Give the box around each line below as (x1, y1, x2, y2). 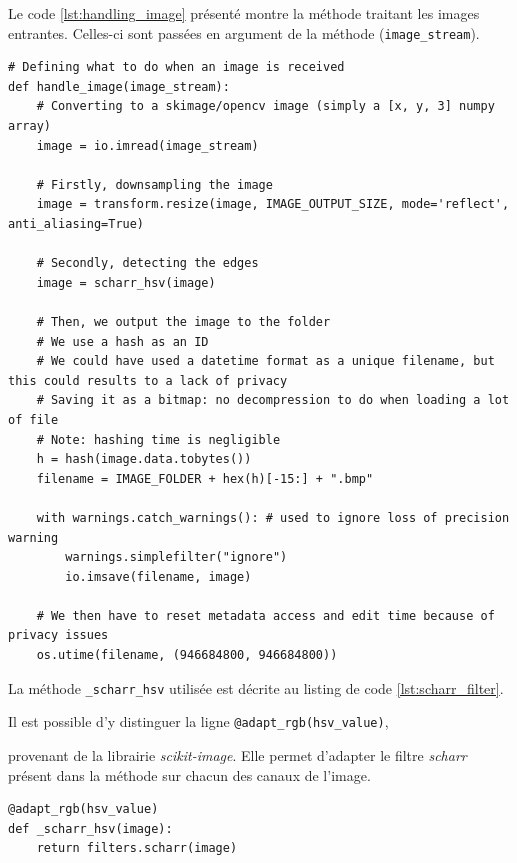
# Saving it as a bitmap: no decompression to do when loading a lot (36, 393, 510, 408)
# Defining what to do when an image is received (8, 60, 345, 75)
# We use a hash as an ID (36, 334, 209, 349)
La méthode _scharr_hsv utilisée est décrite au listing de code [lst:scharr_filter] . (8, 677, 504, 698)
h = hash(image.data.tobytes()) (36, 452, 252, 467)
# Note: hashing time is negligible (36, 432, 281, 447)
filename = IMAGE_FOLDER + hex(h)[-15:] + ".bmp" (36, 471, 374, 486)
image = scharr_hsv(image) (36, 275, 216, 290)
